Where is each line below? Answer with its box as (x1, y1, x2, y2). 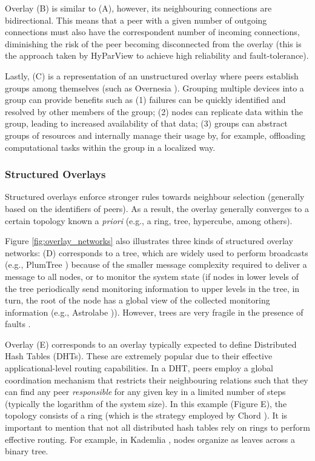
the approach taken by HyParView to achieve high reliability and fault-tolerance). (5, 49, 309, 62)
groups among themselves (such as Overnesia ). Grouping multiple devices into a (5, 81, 304, 94)
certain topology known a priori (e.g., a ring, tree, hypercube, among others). (5, 214, 293, 227)
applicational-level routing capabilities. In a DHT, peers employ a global (5, 362, 274, 374)
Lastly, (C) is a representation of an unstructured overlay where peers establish (5, 69, 299, 82)
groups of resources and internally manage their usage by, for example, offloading (5, 128, 306, 141)
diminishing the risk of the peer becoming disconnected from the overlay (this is (5, 37, 302, 50)
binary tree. (5, 445, 48, 457)
